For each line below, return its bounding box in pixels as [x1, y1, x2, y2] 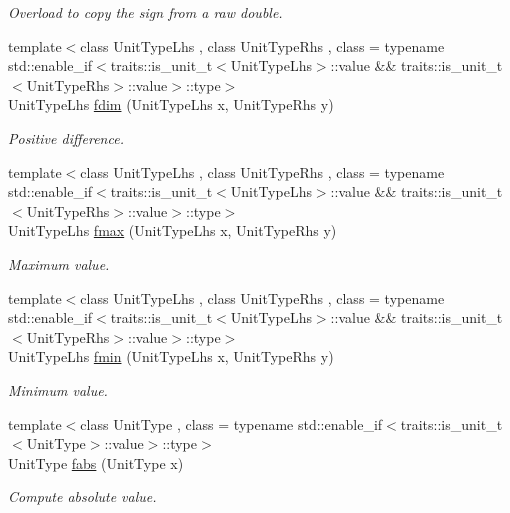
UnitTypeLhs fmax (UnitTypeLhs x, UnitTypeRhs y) [8, 220, 337, 241]
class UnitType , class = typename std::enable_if [80, 413, 383, 434]
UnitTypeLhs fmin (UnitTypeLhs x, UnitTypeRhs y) [8, 346, 334, 367]
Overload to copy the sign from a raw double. [8, 2, 283, 22]
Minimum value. [8, 379, 108, 400]
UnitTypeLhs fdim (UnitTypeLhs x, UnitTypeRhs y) [8, 94, 334, 115]
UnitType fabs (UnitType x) [8, 452, 184, 473]
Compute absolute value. [8, 486, 157, 507]
